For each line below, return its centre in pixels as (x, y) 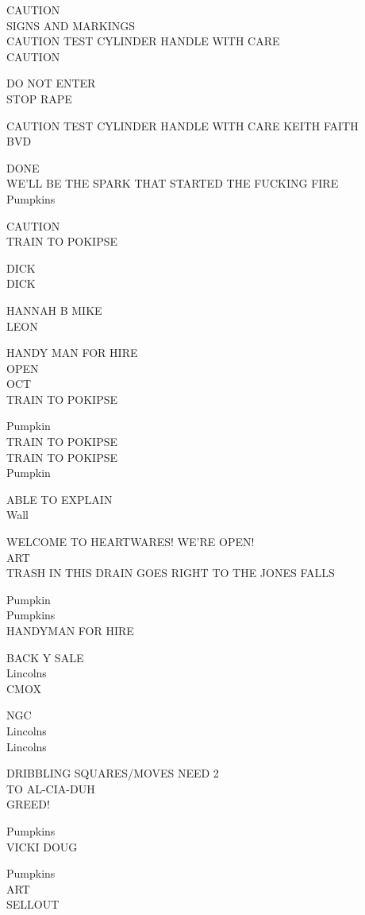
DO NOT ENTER (51, 83)
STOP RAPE (39, 98)
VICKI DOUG (42, 846)
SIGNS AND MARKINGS (71, 25)
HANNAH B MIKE (54, 310)
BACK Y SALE (45, 657)
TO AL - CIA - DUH (51, 788)
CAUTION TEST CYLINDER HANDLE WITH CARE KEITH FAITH (182, 125)
